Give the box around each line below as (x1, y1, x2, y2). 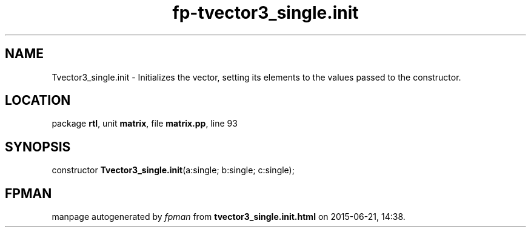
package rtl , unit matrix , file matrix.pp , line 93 (52, 118, 238, 129)
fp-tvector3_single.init (172, 2, 359, 23)
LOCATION (5, 93, 71, 108)
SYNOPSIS (5, 139, 71, 154)
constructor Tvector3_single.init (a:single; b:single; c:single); (52, 165, 295, 176)
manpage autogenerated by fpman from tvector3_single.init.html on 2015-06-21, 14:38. (52, 211, 406, 222)
